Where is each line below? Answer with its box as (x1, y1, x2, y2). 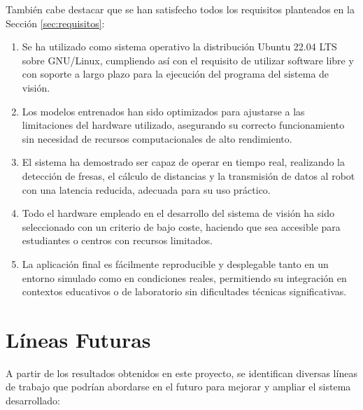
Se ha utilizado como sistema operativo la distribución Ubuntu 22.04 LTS (22, 39, 337, 54)
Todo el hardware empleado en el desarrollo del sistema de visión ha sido (22, 206, 334, 220)
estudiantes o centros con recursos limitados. (22, 233, 213, 248)
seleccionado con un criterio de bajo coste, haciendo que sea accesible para (22, 219, 341, 234)
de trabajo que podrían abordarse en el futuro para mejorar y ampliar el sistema (6, 379, 351, 394)
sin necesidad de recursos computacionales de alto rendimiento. (22, 131, 292, 146)
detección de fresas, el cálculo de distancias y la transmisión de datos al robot (22, 168, 355, 183)
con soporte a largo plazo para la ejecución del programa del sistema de (22, 66, 329, 81)
